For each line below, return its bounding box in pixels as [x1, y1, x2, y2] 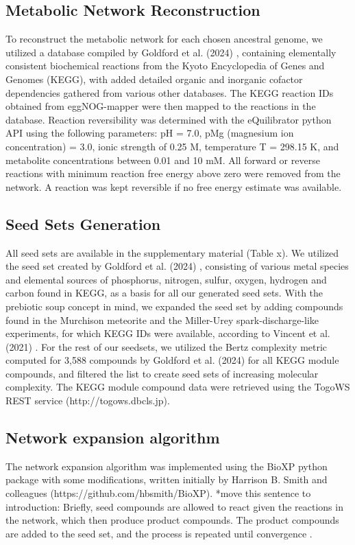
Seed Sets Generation [5, 213, 161, 234]
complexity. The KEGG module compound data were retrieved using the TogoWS [5, 380, 350, 394]
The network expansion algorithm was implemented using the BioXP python [5, 459, 328, 473]
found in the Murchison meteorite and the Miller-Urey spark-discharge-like [5, 312, 319, 327]
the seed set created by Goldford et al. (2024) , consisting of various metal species [5, 259, 349, 273]
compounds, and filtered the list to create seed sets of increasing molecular [5, 366, 319, 380]
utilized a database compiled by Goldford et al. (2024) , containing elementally [5, 45, 336, 59]
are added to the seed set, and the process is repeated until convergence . [5, 526, 313, 540]
